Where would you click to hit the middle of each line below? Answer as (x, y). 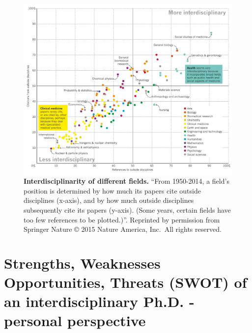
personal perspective (75, 320)
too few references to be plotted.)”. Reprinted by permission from (122, 219)
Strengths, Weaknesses (82, 263)
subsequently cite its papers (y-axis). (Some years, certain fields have (127, 209)
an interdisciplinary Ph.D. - (99, 301)
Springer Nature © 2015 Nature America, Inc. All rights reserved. (123, 229)
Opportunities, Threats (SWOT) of (126, 282)
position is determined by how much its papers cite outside (112, 190)
